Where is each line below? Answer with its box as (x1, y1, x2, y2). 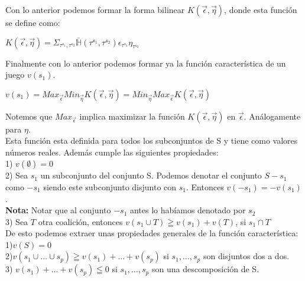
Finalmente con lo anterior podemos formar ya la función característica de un (5, 57, 286, 69)
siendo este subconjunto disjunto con (43, 180, 177, 193)
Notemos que (5, 110, 53, 122)
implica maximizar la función (79, 110, 185, 122)
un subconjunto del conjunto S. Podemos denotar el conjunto (40, 169, 262, 181)
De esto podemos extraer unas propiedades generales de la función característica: (5, 227, 298, 239)
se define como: (5, 16, 60, 28)
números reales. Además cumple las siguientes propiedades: (5, 146, 219, 158)
